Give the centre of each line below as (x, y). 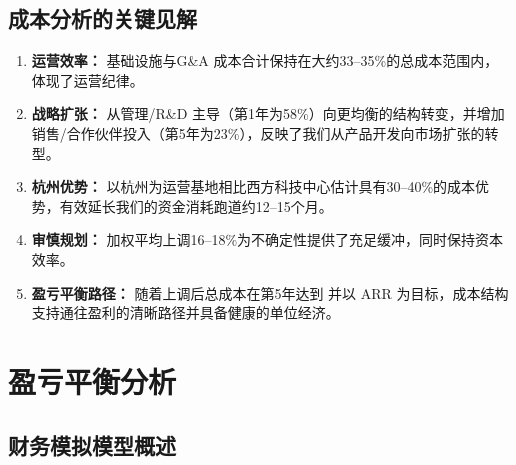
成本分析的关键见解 (102, 18)
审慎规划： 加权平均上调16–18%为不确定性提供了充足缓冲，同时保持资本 (267, 239)
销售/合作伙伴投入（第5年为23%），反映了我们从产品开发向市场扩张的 (258, 132)
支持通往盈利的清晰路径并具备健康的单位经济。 (185, 312)
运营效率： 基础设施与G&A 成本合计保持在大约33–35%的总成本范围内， (265, 60)
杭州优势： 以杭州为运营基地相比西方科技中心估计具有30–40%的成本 (253, 186)
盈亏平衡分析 (92, 380)
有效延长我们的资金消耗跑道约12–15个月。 (196, 205)
